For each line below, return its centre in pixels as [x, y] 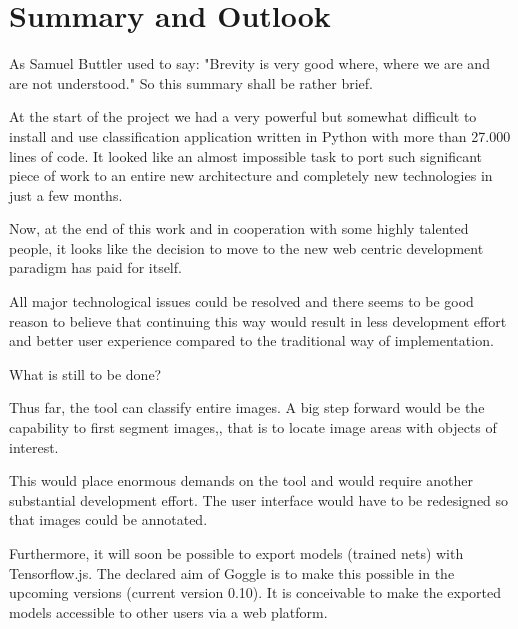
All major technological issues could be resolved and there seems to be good [241, 301]
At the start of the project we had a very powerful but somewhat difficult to [243, 116]
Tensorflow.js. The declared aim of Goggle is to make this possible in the [232, 572]
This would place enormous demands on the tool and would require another [241, 480]
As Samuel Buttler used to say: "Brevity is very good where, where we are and [249, 63]
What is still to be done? [85, 373]
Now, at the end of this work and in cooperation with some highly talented [239, 228]
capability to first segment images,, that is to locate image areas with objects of [253, 427]
